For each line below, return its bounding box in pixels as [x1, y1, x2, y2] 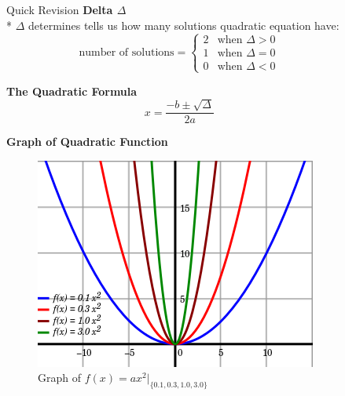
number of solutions [79, 46, 174, 58]
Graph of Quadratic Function [6, 133, 168, 150]
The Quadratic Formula [6, 82, 138, 99]
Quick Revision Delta [6, 2, 113, 17]
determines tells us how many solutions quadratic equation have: [28, 16, 339, 33]
